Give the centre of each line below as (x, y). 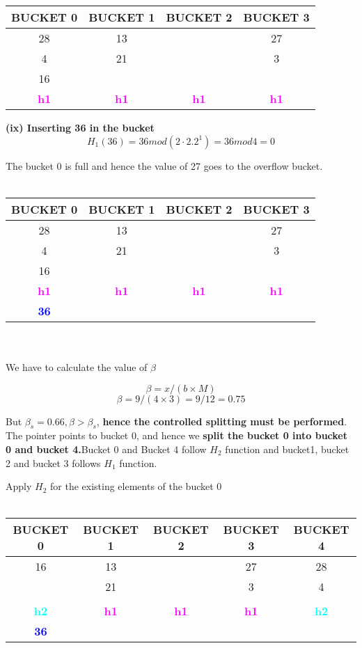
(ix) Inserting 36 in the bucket (80, 127)
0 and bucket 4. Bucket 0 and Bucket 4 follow (106, 449)
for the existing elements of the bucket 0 (136, 486)
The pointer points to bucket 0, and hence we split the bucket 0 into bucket (176, 435)
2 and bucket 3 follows (53, 463)
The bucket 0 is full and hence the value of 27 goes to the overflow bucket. (164, 165)
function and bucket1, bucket (287, 449)
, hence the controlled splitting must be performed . (222, 421)
